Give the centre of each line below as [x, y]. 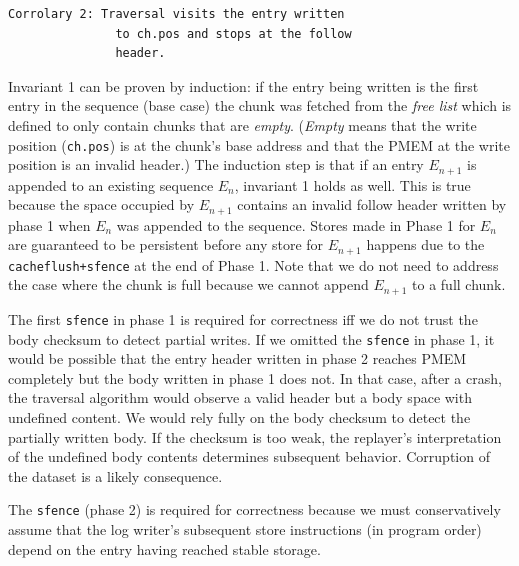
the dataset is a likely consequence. [115, 475]
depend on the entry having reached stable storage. [164, 548]
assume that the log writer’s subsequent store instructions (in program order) [245, 529]
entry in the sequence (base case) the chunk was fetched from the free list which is [260, 105]
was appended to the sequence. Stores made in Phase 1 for [296, 224]
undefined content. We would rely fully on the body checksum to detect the [239, 416]
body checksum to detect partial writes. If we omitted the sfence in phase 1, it [251, 338]
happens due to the [425, 244]
